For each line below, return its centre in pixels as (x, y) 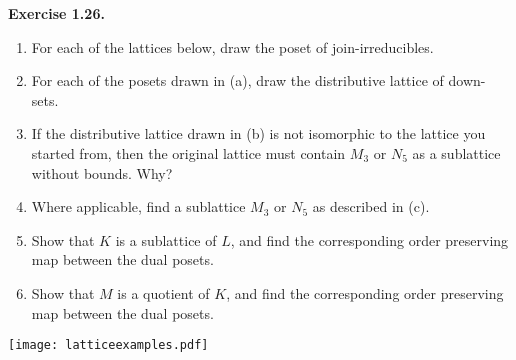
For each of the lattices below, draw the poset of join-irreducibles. (232, 46)
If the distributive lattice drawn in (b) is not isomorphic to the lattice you (258, 133)
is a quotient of (163, 292)
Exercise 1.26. (56, 13)
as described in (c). (371, 206)
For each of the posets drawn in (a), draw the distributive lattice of (237, 80)
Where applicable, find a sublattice (138, 206)
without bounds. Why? (102, 172)
